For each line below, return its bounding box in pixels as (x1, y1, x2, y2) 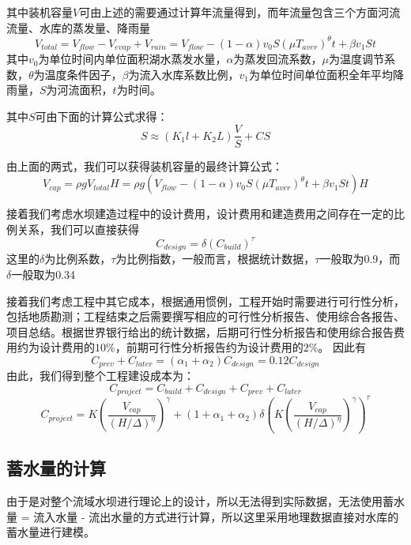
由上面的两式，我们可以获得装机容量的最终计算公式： (6, 157, 283, 174)
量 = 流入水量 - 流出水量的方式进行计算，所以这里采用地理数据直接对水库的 (6, 508, 399, 524)
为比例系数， (44, 250, 111, 267)
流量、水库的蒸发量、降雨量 (6, 19, 150, 36)
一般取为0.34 (11, 265, 76, 282)
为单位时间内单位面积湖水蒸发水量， (38, 51, 227, 67)
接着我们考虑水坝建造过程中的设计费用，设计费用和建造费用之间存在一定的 (6, 205, 394, 222)
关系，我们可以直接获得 (17, 220, 139, 237)
